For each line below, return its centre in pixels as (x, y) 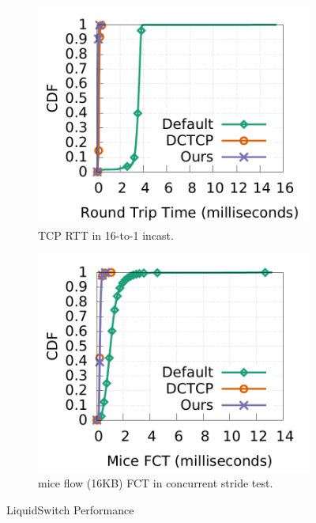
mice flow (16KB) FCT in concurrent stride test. (156, 483)
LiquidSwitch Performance (70, 509)
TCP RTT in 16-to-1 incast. (106, 235)
